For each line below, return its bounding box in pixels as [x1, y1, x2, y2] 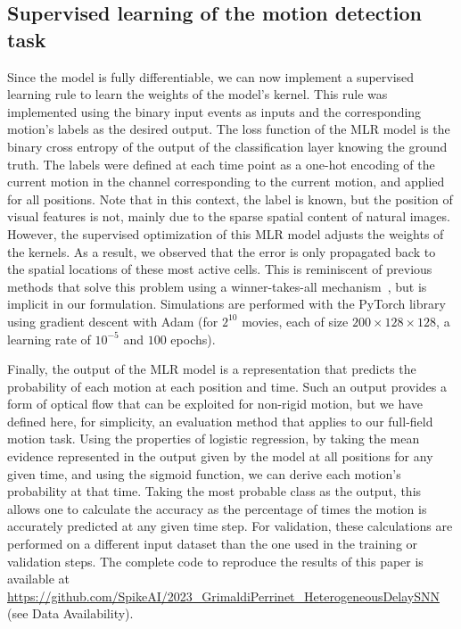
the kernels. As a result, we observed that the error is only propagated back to [7, 242, 436, 261]
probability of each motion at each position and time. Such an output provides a [7, 377, 447, 395]
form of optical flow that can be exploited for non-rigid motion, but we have [7, 394, 424, 413]
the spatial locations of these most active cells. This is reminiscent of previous [7, 260, 432, 278]
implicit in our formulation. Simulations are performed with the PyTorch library [7, 294, 446, 313]
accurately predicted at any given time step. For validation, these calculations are [7, 517, 453, 535]
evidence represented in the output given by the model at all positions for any [7, 447, 433, 466]
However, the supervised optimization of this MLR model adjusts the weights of [7, 224, 444, 243]
